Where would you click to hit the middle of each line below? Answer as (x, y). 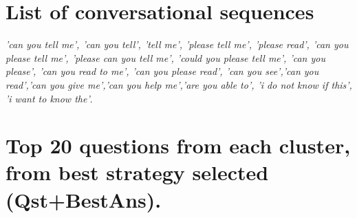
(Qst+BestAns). (84, 199)
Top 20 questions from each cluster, (178, 145)
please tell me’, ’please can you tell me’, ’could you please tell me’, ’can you (165, 57)
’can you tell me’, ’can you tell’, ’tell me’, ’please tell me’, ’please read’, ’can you (177, 44)
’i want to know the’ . (49, 98)
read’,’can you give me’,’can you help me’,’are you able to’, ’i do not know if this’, (179, 84)
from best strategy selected (137, 172)
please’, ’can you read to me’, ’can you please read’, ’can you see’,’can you (162, 71)
